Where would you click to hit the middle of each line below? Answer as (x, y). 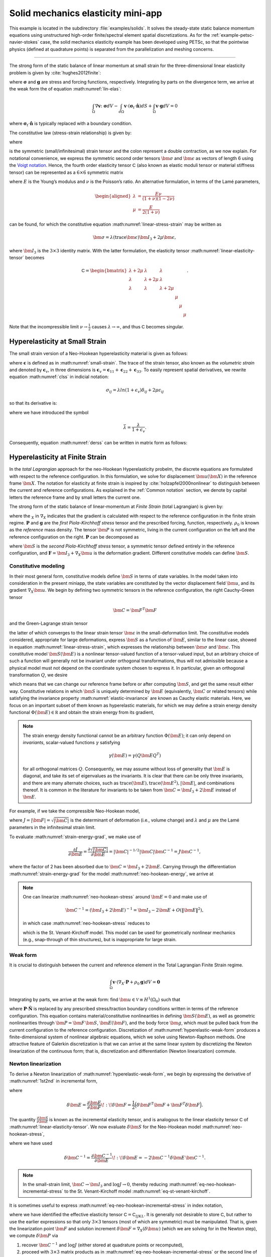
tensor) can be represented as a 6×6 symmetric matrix (66, 172)
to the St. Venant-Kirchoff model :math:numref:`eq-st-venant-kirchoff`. (138, 1191)
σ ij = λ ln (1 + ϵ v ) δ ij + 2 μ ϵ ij (135, 391)
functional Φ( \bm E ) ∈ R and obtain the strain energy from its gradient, (82, 712)
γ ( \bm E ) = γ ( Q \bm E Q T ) (135, 755)
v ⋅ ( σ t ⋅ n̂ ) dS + (138, 107)
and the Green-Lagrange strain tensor (48, 623)
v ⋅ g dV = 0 (167, 106)
